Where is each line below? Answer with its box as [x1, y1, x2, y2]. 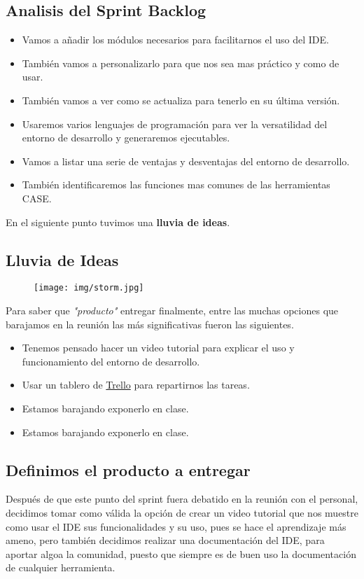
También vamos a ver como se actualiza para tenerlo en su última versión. [22, 92, 340, 107]
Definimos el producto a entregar [6, 459, 251, 480]
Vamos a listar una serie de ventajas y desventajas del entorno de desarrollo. [22, 153, 350, 168]
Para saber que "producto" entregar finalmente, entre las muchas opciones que [6, 303, 339, 317]
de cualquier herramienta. [6, 560, 115, 575]
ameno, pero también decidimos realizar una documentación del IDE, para [6, 533, 325, 547]
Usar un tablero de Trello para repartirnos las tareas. [22, 377, 250, 392]
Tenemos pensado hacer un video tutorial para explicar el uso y [22, 340, 295, 355]
